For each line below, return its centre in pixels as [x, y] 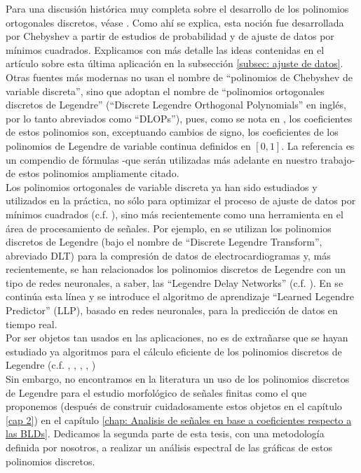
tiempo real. [32, 324]
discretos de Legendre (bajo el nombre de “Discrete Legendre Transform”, [164, 242]
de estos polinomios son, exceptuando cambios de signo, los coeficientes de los [172, 132]
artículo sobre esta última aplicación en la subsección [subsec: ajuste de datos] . [175, 63]
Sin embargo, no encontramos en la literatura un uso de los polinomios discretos [178, 379]
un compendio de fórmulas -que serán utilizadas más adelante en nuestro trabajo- [180, 159]
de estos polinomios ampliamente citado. [93, 173]
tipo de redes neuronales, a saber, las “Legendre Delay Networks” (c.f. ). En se [175, 282]
